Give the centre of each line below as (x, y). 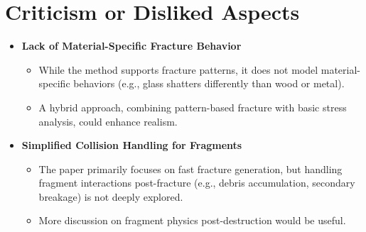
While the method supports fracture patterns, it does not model (178, 69)
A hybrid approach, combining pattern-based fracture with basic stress (193, 107)
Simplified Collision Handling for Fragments (132, 145)
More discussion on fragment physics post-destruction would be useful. (192, 220)
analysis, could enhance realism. (108, 121)
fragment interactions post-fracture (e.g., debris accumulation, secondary (197, 183)
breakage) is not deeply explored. (111, 196)
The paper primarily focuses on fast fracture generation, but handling (190, 169)
